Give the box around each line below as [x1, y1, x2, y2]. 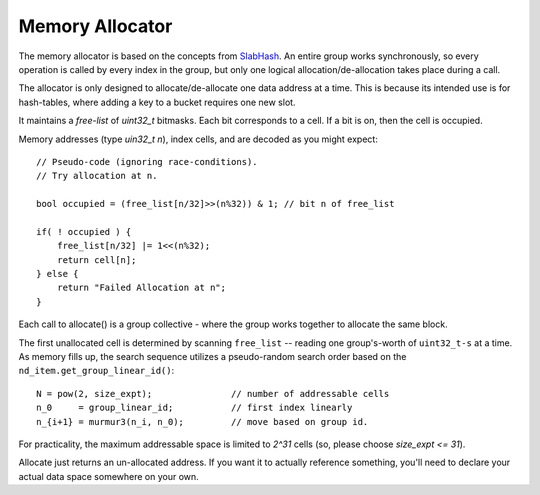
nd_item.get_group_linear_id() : [18, 365, 175, 377]
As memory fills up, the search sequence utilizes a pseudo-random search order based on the [18, 350, 407, 362]
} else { [36, 268, 79, 280]
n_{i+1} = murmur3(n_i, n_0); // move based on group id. [36, 416, 369, 427]
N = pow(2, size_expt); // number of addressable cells [36, 388, 390, 399]
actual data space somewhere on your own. [18, 470, 199, 482]
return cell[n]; [56, 254, 137, 265]
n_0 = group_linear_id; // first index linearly [36, 402, 353, 414]
